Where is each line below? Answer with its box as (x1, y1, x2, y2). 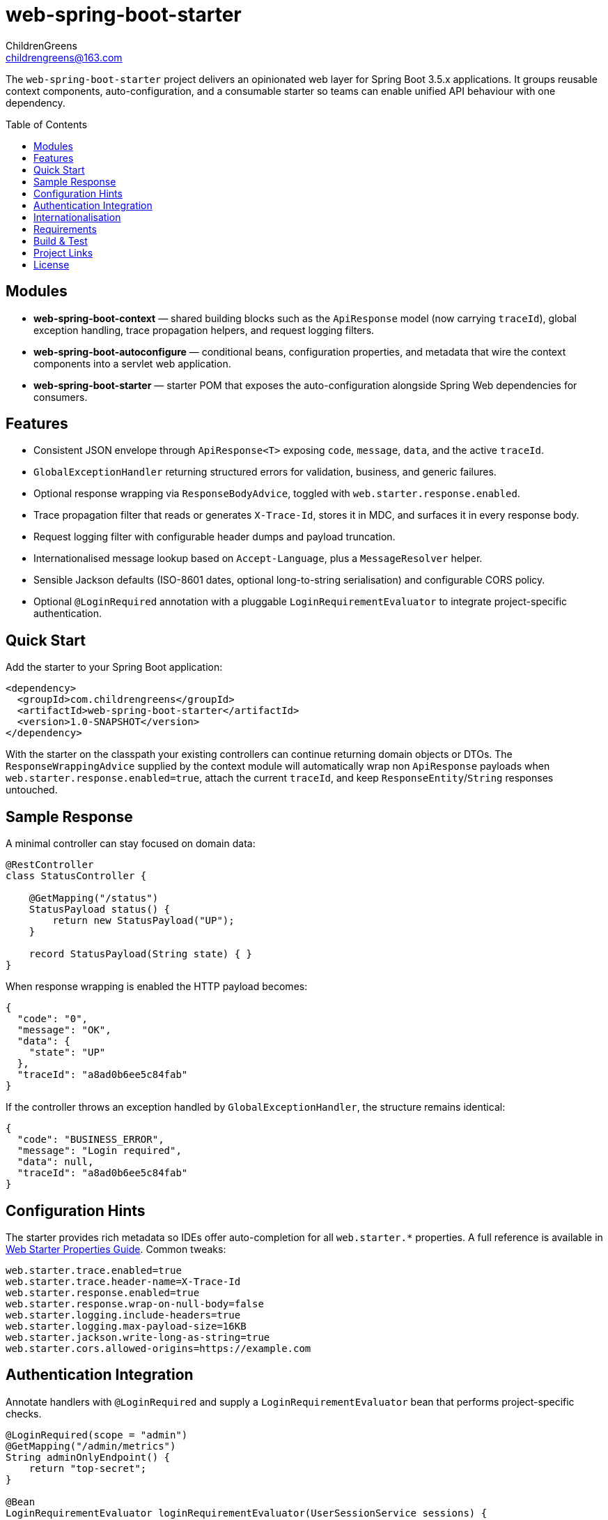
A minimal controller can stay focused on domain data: (6, 837, 256, 850)
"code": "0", (17, 1013, 88, 1025)
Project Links (33, 246, 93, 259)
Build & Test (33, 234, 88, 247)
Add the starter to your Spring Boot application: (6, 661, 223, 674)
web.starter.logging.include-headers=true (6, 1309, 241, 1321)
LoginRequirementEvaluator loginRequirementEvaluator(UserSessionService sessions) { (6, 1507, 488, 1519)
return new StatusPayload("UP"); (52, 915, 235, 927)
